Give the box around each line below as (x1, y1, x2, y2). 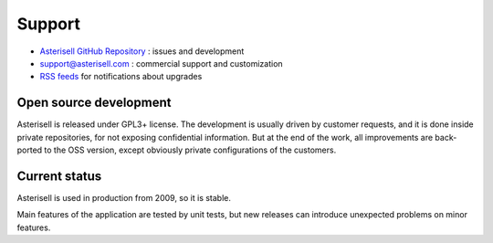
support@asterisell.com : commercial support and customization (39, 58, 283, 69)
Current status (16, 168, 102, 184)
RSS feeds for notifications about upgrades (39, 71, 203, 82)
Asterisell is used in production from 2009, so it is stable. (16, 192, 232, 203)
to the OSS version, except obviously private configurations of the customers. (44, 144, 337, 155)
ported (16, 144, 43, 155)
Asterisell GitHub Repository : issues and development (39, 46, 245, 57)
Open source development (16, 95, 172, 111)
